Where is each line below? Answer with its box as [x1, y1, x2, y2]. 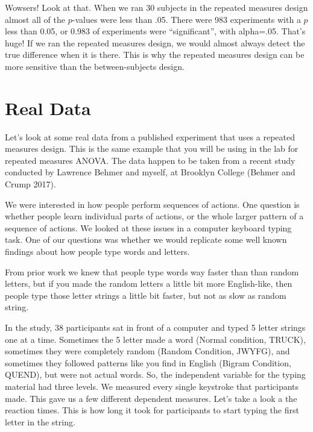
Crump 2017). [5, 178, 56, 190]
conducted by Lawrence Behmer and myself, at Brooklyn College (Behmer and [5, 166, 296, 178]
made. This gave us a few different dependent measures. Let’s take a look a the [5, 392, 297, 404]
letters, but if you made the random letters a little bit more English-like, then [5, 277, 292, 290]
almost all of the [5, 13, 66, 25]
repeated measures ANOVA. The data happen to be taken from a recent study [5, 154, 296, 166]
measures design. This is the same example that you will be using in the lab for [5, 142, 299, 155]
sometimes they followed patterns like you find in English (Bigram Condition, [5, 356, 291, 369]
